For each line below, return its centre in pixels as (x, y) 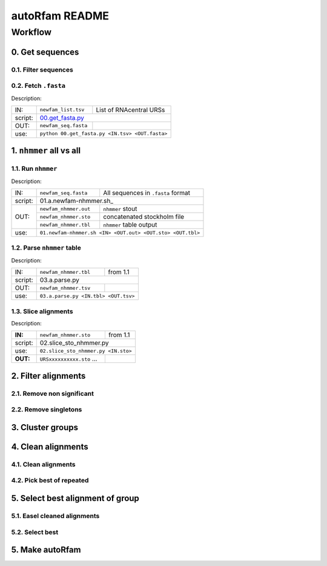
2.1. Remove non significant (52, 393)
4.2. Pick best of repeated (50, 481)
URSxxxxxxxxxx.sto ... (68, 359)
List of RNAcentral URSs (130, 110)
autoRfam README (60, 16)
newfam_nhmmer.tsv (65, 288)
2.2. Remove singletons (47, 410)
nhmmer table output (130, 225)
